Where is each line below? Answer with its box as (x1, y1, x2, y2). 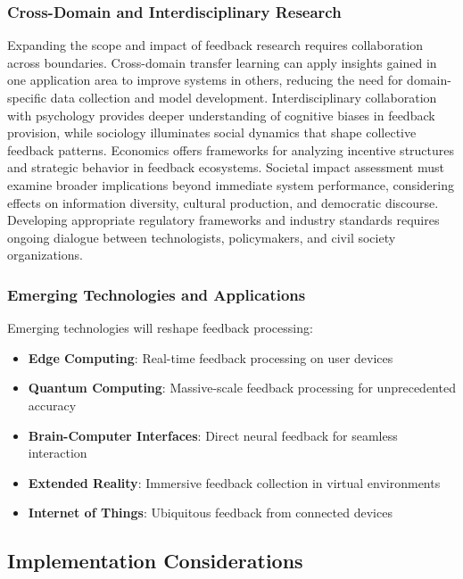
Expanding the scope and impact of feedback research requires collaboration (7, 36, 424, 54)
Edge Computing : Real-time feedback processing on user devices (28, 348, 393, 367)
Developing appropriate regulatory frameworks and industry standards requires (7, 211, 440, 229)
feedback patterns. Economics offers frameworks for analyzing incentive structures (7, 140, 455, 159)
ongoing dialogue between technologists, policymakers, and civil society (7, 227, 396, 246)
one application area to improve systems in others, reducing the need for (7, 70, 403, 89)
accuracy (28, 395, 77, 414)
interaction (28, 443, 87, 462)
